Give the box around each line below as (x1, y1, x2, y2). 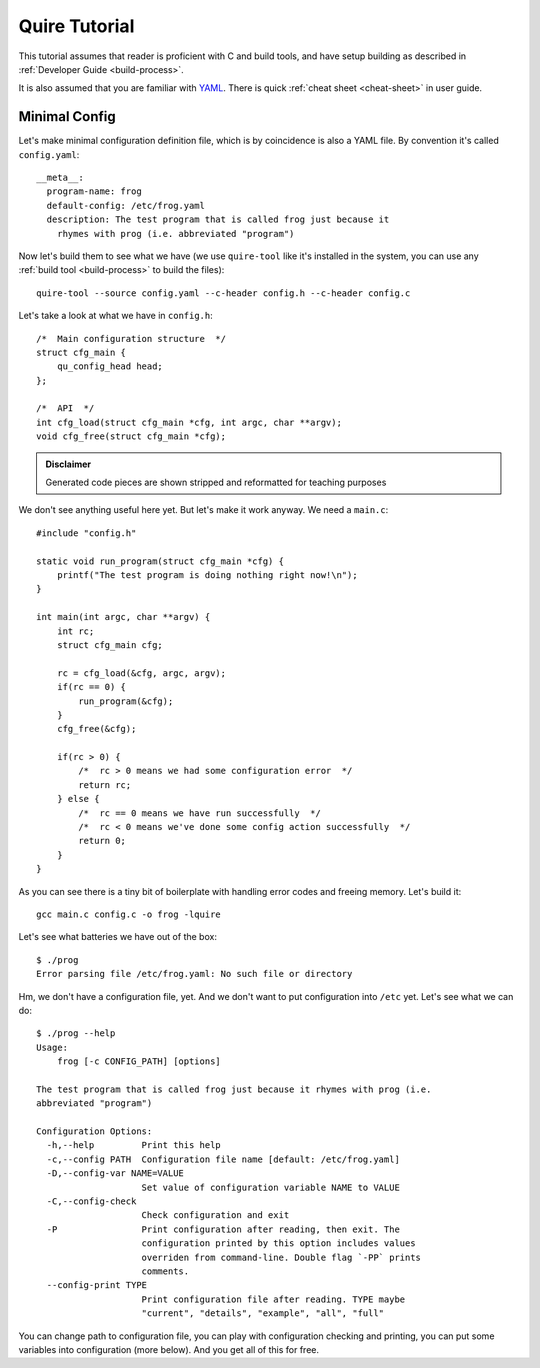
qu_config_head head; (56, 361, 164, 372)
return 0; (78, 835, 127, 847)
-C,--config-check (46, 1196, 137, 1207)
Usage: (36, 1041, 69, 1053)
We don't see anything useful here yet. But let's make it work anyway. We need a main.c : (18, 504, 389, 516)
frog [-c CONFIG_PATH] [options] (56, 1056, 222, 1067)
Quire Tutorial (18, 15, 135, 37)
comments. (141, 1265, 190, 1277)
